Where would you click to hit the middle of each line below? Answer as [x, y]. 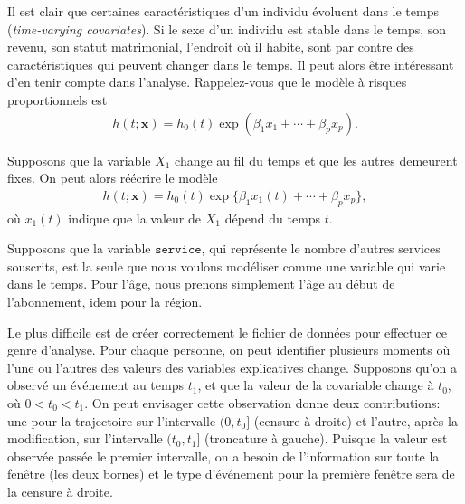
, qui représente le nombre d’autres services [321, 248]
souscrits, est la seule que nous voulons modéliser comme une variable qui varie [227, 266]
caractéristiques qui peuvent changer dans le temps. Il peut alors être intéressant [231, 64]
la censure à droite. [60, 491]
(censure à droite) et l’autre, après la [356, 420]
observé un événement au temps [95, 385]
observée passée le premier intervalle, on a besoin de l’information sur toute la [223, 456]
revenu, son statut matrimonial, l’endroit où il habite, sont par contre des [211, 47]
